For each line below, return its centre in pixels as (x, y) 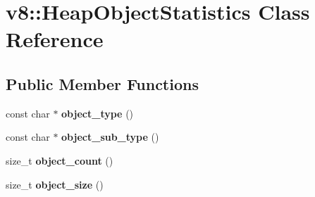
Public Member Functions (102, 83)
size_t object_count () (60, 160)
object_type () (98, 113)
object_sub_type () (110, 137)
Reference (55, 39)
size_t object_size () (55, 184)
